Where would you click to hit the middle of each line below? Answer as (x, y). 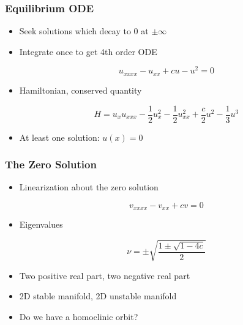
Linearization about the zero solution (89, 187)
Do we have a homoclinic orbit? (79, 316)
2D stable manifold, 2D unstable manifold (98, 296)
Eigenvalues (41, 224)
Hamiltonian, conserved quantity (80, 90)
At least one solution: (59, 137)
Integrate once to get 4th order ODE (88, 51)
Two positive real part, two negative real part (105, 275)
